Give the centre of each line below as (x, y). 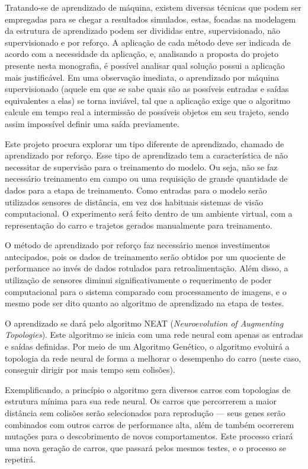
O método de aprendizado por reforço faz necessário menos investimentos (137, 245)
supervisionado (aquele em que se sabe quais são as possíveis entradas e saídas (147, 89)
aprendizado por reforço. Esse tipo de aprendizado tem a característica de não (146, 155)
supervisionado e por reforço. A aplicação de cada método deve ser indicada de (148, 42)
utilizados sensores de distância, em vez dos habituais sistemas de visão (134, 202)
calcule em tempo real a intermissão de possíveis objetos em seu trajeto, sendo (147, 112)
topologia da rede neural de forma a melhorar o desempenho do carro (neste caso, (153, 358)
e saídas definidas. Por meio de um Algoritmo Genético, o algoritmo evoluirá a (147, 346)
